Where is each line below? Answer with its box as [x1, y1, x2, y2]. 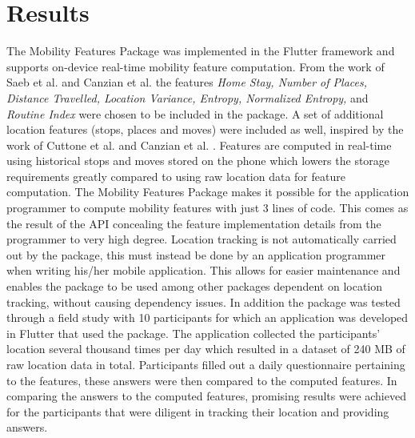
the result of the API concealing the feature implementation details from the [6, 215, 381, 231]
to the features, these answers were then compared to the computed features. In [6, 372, 397, 388]
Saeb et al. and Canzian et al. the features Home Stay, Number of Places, [6, 74, 367, 90]
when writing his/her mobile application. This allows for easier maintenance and [6, 262, 401, 279]
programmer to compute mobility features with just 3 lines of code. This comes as [6, 199, 409, 216]
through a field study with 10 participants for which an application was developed [6, 309, 409, 326]
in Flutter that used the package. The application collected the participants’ [6, 324, 381, 341]
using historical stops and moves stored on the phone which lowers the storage [6, 152, 390, 169]
